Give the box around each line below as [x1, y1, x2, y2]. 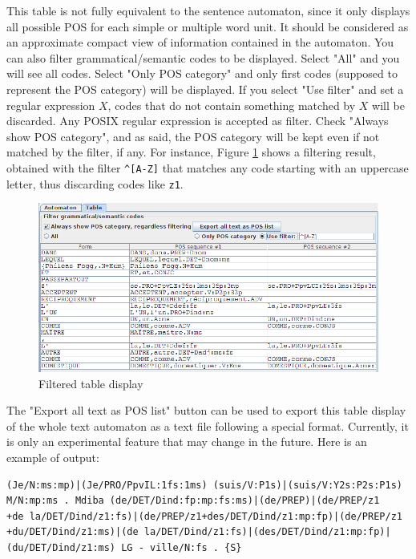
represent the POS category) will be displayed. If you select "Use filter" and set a [6, 80, 404, 97]
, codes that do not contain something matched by [107, 96, 356, 113]
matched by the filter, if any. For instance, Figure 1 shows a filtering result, [6, 144, 376, 160]
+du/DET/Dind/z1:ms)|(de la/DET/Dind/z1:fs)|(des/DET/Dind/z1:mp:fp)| [6, 526, 391, 538]
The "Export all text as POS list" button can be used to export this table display [6, 402, 406, 419]
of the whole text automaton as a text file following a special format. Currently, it [6, 417, 409, 434]
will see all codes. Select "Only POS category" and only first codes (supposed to [6, 65, 398, 82]
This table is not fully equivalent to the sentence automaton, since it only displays [6, 2, 410, 18]
